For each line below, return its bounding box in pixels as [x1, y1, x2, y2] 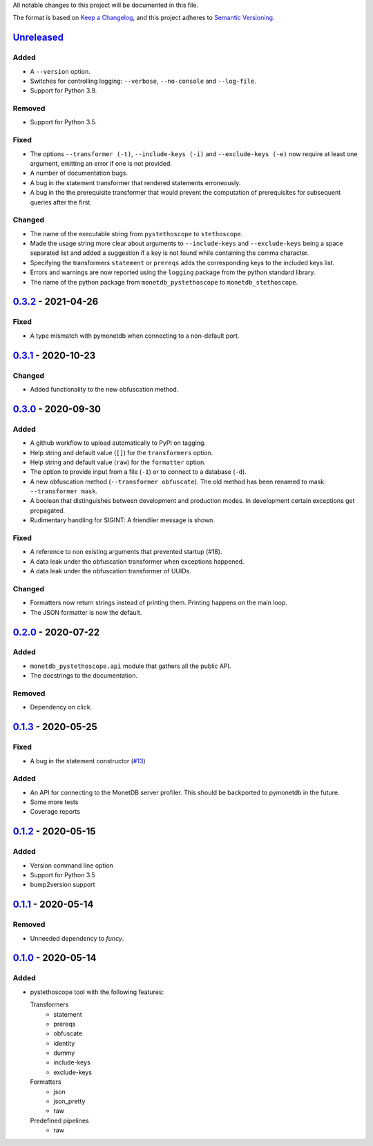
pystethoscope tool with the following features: [30, 988, 164, 996]
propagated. [30, 506, 66, 515]
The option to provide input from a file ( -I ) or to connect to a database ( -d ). [30, 468, 247, 476]
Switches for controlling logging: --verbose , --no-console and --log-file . [30, 77, 257, 85]
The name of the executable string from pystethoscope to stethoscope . [30, 229, 243, 238]
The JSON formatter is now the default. [30, 608, 142, 616]
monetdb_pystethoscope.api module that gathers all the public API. [30, 662, 231, 670]
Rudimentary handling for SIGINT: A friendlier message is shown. [30, 516, 216, 524]
